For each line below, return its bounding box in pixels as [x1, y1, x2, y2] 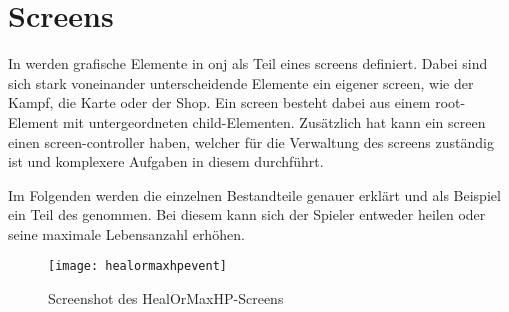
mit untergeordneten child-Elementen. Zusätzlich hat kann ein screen [63, 111, 486, 132]
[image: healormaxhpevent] [48, 259, 227, 274]
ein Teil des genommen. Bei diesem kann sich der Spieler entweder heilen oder [8, 204, 486, 225]
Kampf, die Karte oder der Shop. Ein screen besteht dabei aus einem [8, 92, 431, 113]
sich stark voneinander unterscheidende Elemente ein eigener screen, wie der [8, 72, 474, 93]
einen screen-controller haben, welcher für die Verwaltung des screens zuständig [8, 131, 494, 152]
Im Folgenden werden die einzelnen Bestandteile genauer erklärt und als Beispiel [8, 184, 501, 205]
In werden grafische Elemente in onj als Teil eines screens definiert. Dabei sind [8, 53, 488, 74]
